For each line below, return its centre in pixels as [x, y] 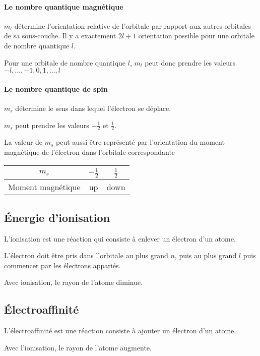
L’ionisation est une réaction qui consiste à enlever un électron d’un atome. [120, 238]
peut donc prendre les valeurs [190, 62]
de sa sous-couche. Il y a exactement [60, 36]
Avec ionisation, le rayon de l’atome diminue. [74, 282]
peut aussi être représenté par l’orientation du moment [140, 142]
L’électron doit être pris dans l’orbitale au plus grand [86, 255]
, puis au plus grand [206, 255]
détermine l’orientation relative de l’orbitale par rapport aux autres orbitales [133, 25]
